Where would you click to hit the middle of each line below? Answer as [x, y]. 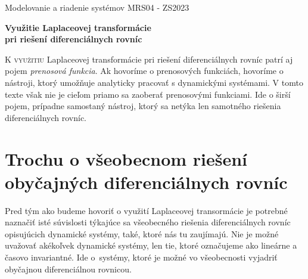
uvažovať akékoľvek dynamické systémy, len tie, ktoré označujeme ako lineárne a [151, 245]
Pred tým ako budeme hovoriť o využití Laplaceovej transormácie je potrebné [146, 210]
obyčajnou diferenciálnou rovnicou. [68, 269]
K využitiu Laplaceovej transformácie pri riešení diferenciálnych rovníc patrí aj [149, 59]
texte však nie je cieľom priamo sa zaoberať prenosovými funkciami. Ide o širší [148, 94]
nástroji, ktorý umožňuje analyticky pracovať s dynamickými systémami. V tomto [154, 82]
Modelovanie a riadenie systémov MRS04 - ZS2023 [97, 7]
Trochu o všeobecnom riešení [126, 158]
